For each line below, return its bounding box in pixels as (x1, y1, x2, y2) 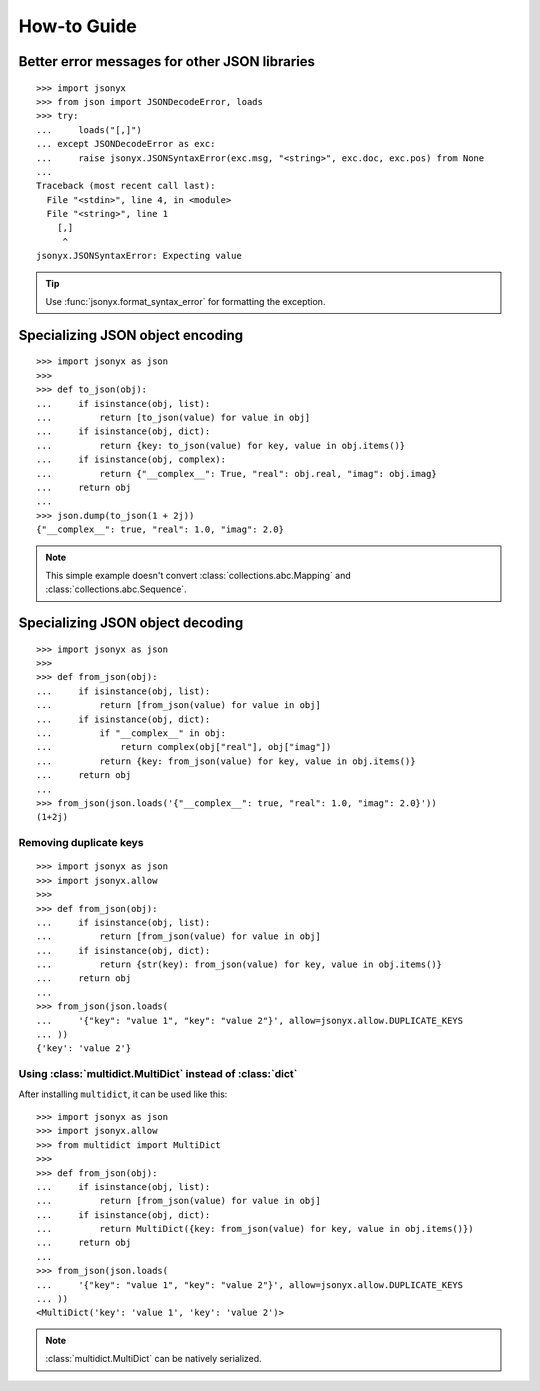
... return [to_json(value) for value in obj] (36, 412, 311, 423)
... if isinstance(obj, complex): (36, 454, 227, 465)
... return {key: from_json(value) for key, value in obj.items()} (36, 755, 416, 767)
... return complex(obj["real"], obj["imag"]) (36, 741, 332, 753)
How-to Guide (18, 15, 137, 37)
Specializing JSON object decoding (18, 615, 244, 632)
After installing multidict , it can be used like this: (18, 1088, 228, 1100)
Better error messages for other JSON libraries (18, 53, 315, 70)
